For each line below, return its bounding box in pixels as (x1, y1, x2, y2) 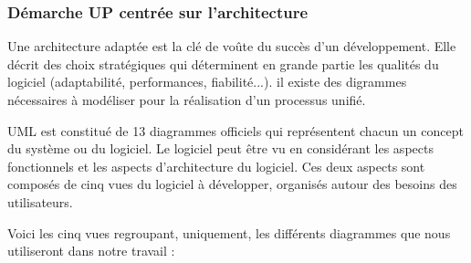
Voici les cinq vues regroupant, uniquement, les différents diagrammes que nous (7, 223, 451, 242)
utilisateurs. (7, 192, 73, 211)
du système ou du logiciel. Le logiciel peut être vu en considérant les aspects (7, 139, 434, 158)
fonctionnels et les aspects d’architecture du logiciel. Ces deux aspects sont (7, 156, 425, 175)
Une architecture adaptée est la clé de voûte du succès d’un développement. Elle (7, 37, 456, 56)
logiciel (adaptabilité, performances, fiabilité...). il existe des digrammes (7, 72, 407, 91)
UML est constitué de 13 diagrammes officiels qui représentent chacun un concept (7, 121, 464, 140)
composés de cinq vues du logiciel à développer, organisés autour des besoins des (7, 174, 457, 194)
